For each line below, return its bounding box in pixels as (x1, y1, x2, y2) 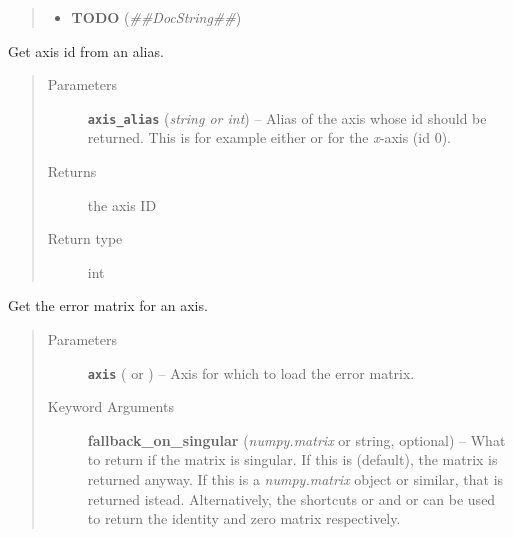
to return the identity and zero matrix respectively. (87, 508, 401, 529)
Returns (47, 161, 97, 182)
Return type (47, 228, 123, 249)
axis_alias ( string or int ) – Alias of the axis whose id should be (87, 107, 487, 128)
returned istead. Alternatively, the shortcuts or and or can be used (87, 488, 496, 509)
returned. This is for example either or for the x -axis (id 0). (87, 127, 451, 148)
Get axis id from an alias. (8, 40, 164, 61)
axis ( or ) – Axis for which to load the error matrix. (87, 362, 415, 383)
